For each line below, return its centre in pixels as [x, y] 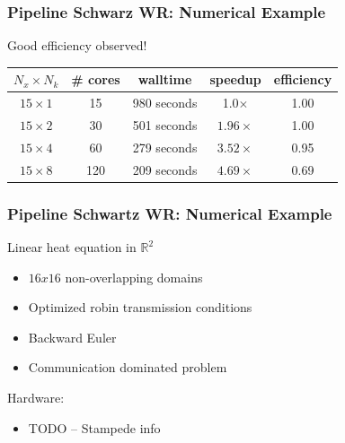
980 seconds [165, 103]
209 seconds [165, 169]
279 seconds [165, 147]
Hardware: [36, 397]
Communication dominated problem [128, 367]
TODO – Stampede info [94, 427]
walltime [165, 79]
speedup [235, 79]
